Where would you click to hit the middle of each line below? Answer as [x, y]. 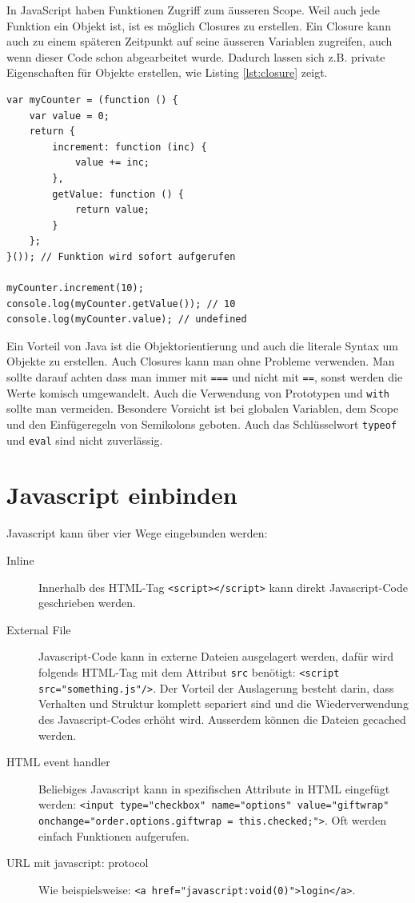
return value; [112, 210]
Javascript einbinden [122, 495]
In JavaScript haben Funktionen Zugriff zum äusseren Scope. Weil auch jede [193, 10]
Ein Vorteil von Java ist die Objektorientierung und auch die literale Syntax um [202, 345]
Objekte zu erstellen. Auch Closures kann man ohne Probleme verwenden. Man [201, 361]
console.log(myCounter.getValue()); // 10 [121, 304]
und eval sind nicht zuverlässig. [85, 440]
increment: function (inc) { [130, 147]
